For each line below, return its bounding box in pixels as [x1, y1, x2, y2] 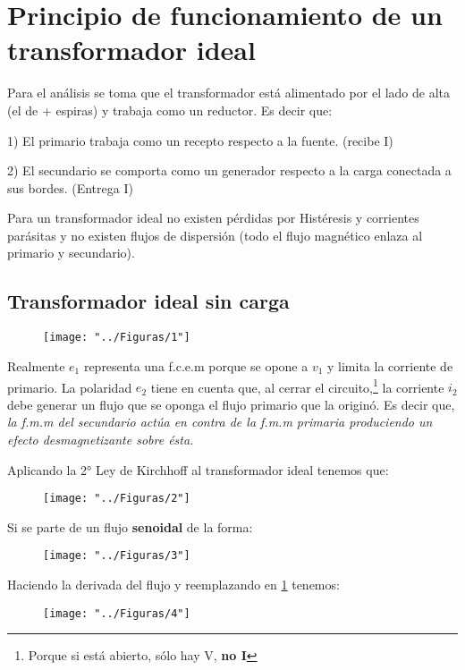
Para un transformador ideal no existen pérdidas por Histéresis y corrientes [7, 208, 419, 227]
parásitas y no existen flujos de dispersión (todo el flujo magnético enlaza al [7, 225, 423, 244]
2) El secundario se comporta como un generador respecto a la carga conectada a [7, 161, 452, 180]
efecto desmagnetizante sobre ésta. [7, 429, 194, 448]
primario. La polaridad [7, 377, 132, 396]
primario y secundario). [7, 243, 135, 262]
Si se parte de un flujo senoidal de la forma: [7, 517, 253, 536]
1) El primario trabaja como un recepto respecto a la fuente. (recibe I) [7, 131, 393, 149]
